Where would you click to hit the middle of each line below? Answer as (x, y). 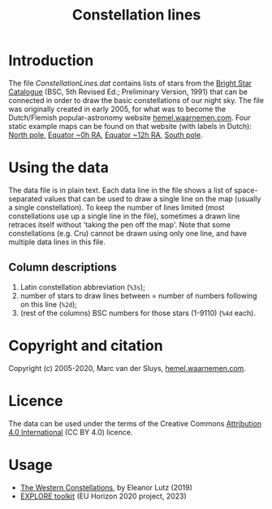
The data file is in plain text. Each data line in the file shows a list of (121, 190)
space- (246, 190)
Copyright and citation (86, 345)
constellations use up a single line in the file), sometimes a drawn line (124, 216)
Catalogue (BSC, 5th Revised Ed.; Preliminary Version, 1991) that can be (128, 92)
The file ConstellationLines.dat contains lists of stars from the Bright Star (130, 83)
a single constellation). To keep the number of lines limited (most (117, 207)
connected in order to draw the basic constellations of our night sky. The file (136, 100)
